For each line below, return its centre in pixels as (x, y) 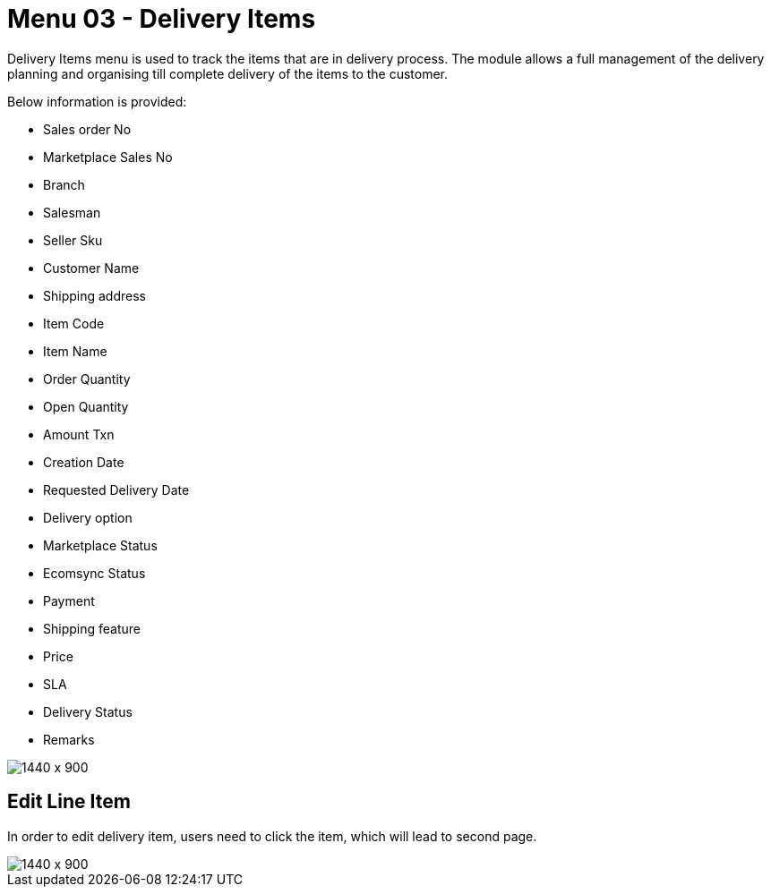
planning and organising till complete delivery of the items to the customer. (228, 73)
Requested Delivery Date (116, 490)
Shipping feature (92, 628)
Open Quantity (86, 406)
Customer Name (91, 268)
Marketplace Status (100, 545)
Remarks (69, 739)
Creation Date (84, 462)
